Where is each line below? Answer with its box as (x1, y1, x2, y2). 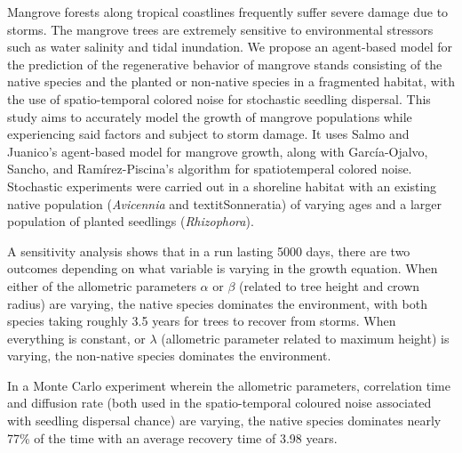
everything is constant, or (7, 328, 146, 347)
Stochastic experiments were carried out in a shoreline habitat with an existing (7, 176, 437, 195)
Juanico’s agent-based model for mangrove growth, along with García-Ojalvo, (7, 142, 428, 160)
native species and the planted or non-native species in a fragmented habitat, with (7, 72, 455, 91)
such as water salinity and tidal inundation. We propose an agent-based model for (7, 37, 453, 56)
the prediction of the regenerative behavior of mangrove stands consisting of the (7, 54, 442, 73)
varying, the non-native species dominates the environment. (7, 346, 331, 365)
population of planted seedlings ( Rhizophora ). (7, 212, 254, 231)
